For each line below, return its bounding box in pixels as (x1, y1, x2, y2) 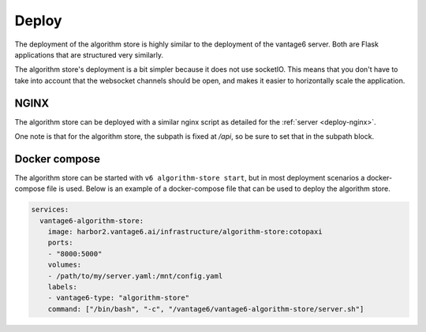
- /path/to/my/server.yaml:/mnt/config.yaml (47, 271, 223, 280)
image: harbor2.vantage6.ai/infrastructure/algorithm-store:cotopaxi (47, 227, 323, 237)
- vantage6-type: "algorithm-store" (47, 293, 189, 303)
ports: (47, 238, 73, 248)
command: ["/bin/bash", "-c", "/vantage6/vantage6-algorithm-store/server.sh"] (47, 304, 364, 313)
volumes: (47, 260, 82, 270)
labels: (47, 282, 78, 292)
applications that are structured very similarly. (14, 50, 164, 59)
